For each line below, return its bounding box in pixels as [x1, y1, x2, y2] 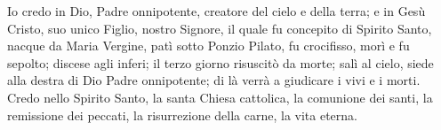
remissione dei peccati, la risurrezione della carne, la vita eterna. [7, 105, 358, 124]
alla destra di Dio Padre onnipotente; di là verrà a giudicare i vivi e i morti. [7, 71, 421, 89]
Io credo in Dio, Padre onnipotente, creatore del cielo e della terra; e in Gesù [7, 2, 426, 19]
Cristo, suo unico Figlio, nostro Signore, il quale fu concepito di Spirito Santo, [7, 19, 432, 37]
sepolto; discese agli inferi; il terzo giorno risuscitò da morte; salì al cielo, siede [7, 53, 434, 72]
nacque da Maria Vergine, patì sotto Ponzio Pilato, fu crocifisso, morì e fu [7, 36, 410, 55]
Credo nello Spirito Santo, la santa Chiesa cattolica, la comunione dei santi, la [7, 88, 433, 106]
